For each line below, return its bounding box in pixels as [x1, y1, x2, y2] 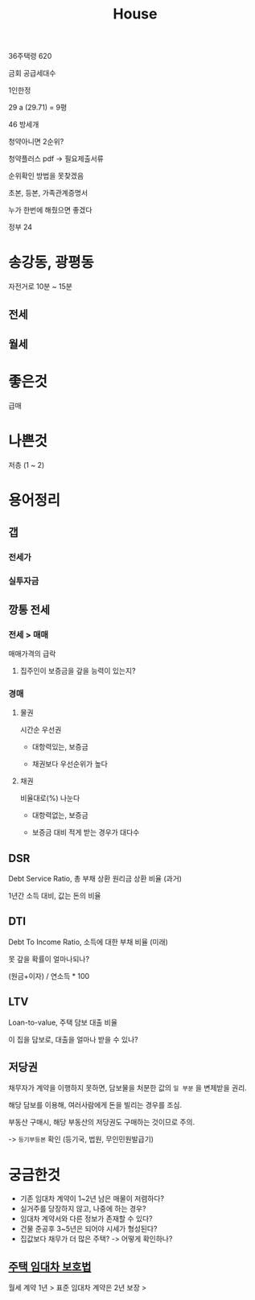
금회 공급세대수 [8, 68, 56, 78]
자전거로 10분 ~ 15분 [8, 282, 72, 291]
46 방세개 [8, 120, 39, 130]
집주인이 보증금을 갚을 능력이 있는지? [19, 666, 136, 675]
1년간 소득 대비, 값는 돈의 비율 [8, 891, 101, 900]
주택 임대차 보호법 [8, 1260, 92, 1273]
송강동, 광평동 [8, 254, 94, 272]
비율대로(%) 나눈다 [19, 794, 80, 803]
